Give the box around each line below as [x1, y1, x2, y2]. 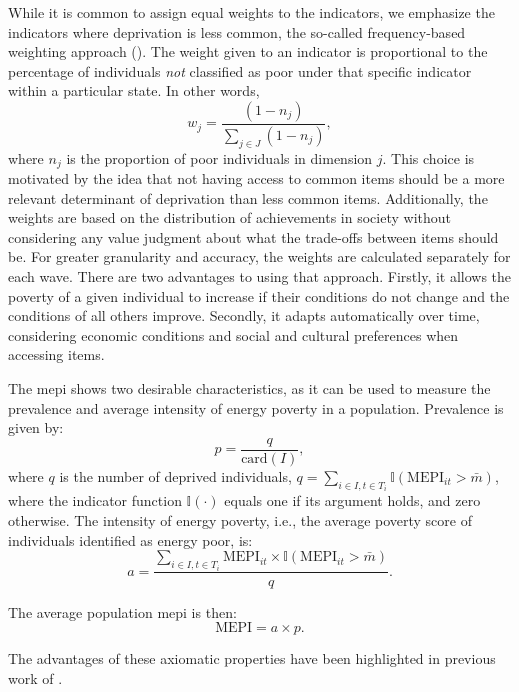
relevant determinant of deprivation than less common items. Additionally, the [8, 187, 488, 208]
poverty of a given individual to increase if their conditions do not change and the [8, 285, 510, 306]
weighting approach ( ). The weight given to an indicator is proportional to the [8, 41, 488, 62]
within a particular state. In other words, [8, 80, 260, 101]
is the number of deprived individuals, [59, 465, 292, 486]
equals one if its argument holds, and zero [224, 490, 481, 511]
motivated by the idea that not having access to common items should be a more [8, 168, 505, 189]
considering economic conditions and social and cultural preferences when [8, 324, 459, 345]
